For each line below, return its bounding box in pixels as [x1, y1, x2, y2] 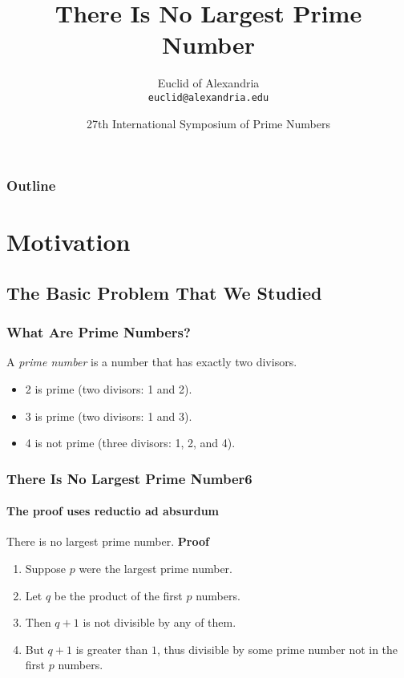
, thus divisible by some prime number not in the [156, 640, 398, 657]
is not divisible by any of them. [83, 614, 236, 631]
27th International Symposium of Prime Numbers [87, 115, 330, 131]
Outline [6, 176, 56, 196]
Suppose [25, 560, 67, 577]
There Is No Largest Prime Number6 [6, 468, 252, 488]
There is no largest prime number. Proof [6, 533, 209, 550]
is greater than [75, 640, 148, 657]
